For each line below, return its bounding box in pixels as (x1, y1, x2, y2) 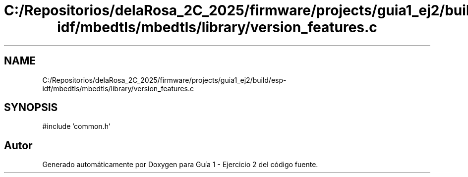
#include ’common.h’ (42, 122, 111, 131)
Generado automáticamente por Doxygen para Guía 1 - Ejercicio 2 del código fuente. (42, 160, 318, 169)
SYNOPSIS (4, 101, 58, 114)
